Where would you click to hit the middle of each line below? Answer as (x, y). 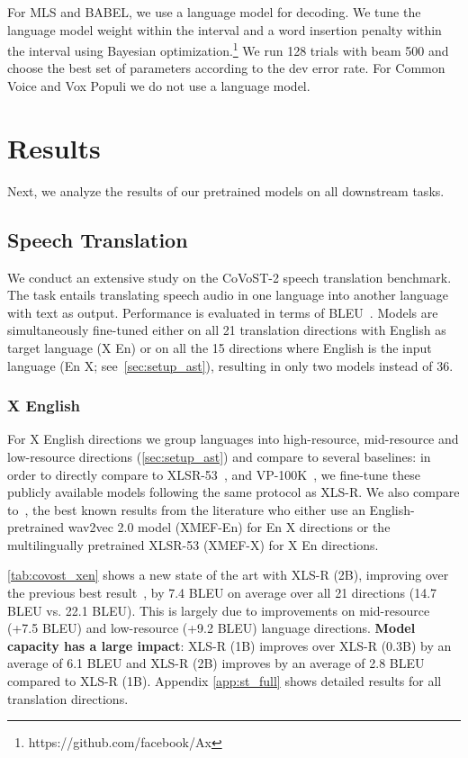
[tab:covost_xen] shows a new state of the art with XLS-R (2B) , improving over (228, 575)
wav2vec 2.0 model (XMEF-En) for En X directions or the (229, 527)
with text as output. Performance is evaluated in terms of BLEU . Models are (223, 312)
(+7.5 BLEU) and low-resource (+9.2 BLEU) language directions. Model (211, 628)
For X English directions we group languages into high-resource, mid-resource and (233, 439)
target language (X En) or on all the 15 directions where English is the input (220, 347)
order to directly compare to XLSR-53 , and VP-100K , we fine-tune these (214, 474)
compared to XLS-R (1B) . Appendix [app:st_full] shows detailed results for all (225, 681)
